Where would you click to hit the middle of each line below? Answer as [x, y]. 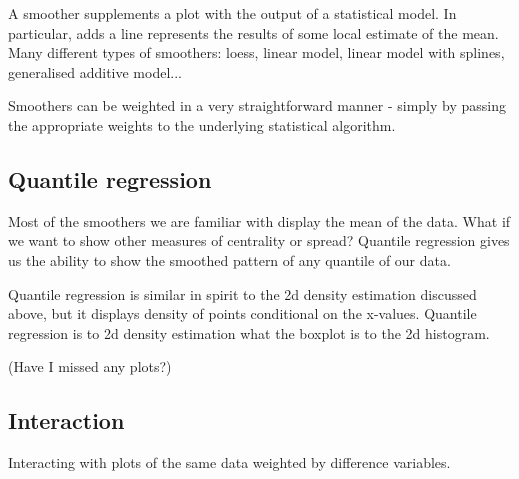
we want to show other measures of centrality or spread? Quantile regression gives [259, 240]
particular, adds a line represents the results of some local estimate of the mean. [253, 32]
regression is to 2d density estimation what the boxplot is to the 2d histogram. [249, 332]
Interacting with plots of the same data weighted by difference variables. [229, 462]
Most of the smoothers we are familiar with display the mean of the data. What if [259, 220]
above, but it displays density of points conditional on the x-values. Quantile [242, 313]
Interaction [66, 420]
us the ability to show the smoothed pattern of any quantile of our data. [229, 259]
